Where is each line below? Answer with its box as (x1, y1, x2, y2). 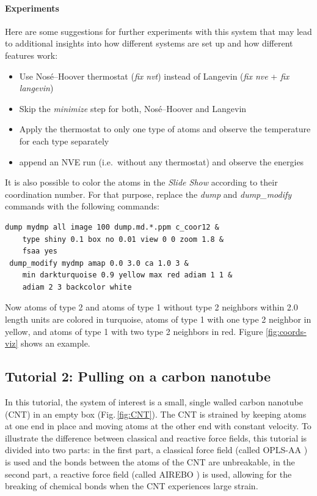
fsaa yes (22, 247, 57, 256)
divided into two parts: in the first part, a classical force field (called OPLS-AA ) (5, 443, 308, 456)
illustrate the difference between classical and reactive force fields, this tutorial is (5, 431, 307, 444)
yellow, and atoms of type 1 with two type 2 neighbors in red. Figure (5, 325, 263, 337)
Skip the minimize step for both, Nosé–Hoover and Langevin (19, 102, 247, 115)
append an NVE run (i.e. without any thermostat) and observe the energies (19, 155, 304, 168)
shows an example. (21, 337, 90, 350)
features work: (5, 48, 58, 61)
